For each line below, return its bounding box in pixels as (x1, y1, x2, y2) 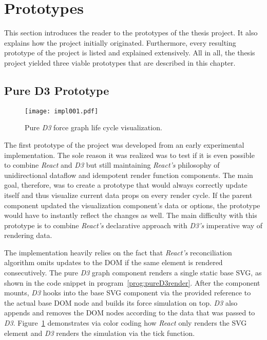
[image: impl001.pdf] (25, 107, 99, 115)
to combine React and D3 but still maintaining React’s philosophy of (4, 159, 220, 170)
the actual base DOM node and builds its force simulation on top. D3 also (4, 297, 238, 308)
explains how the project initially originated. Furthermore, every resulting (4, 37, 236, 48)
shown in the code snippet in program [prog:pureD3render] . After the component (4, 277, 260, 288)
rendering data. (4, 230, 52, 241)
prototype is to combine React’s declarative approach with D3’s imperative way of (4, 219, 263, 230)
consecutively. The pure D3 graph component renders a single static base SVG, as (4, 267, 262, 278)
